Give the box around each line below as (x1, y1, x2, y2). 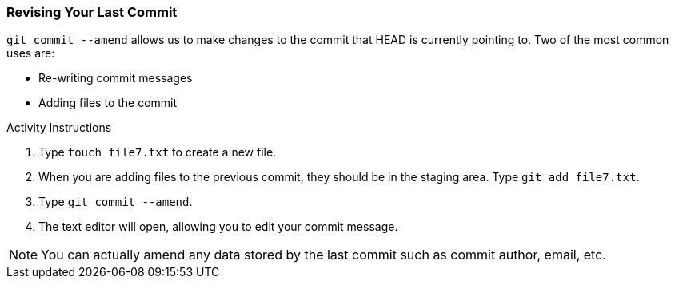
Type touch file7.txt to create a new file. (38, 145, 277, 160)
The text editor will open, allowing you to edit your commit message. (38, 220, 398, 234)
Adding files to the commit (38, 96, 178, 110)
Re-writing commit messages (38, 71, 193, 85)
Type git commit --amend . (38, 195, 193, 209)
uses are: (6, 46, 55, 61)
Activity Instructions (6, 121, 112, 135)
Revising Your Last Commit (6, 4, 178, 20)
